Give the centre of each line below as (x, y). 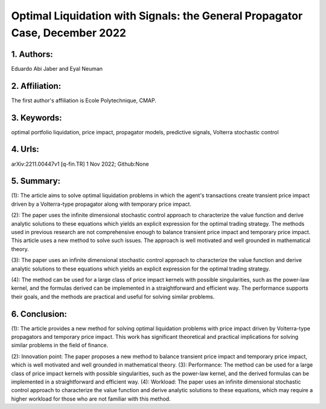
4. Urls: (25, 149)
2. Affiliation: (36, 86)
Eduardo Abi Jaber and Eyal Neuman (57, 68)
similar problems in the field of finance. (60, 345)
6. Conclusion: (39, 314)
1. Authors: (32, 54)
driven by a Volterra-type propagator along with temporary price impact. (101, 204)
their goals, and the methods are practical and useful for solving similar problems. (113, 296)
